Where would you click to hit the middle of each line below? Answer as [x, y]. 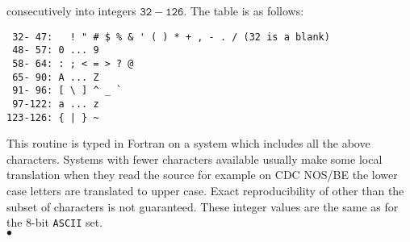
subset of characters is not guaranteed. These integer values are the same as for [203, 206]
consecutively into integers [71, 10]
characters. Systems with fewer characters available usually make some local [195, 159]
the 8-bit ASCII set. [55, 222]
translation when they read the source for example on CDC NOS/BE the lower [202, 175]
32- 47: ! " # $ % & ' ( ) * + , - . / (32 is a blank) [171, 37]
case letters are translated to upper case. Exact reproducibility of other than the [205, 190]
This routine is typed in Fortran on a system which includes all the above [188, 143]
